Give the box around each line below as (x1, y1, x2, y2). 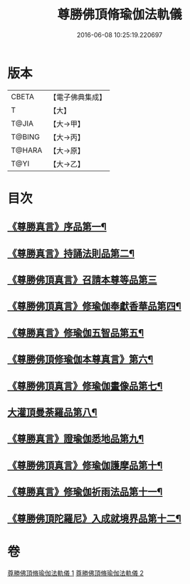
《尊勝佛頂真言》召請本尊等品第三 (7, 274, 157, 286)
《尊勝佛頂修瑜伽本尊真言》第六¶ (7, 353, 154, 366)
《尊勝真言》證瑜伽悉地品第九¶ (7, 433, 144, 445)
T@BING (11, 131, 41, 141)
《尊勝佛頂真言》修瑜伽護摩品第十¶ (7, 459, 163, 471)
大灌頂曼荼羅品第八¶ (7, 406, 97, 418)
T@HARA (11, 145, 43, 155)
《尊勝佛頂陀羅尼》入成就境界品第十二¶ (7, 512, 181, 525)
